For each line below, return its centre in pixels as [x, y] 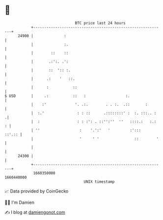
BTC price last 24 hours [100, 23]
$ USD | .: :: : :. [68, 96]
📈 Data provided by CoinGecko [37, 191]
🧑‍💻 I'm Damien [20, 202]
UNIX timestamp [99, 182]
